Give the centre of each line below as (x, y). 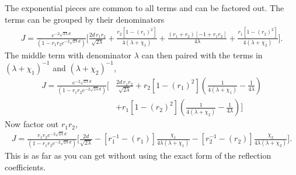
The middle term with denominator (68, 55)
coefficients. (25, 167)
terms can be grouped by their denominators (85, 19)
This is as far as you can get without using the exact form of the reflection (138, 155)
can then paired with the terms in (202, 55)
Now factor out (32, 124)
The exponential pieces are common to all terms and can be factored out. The (144, 8)
